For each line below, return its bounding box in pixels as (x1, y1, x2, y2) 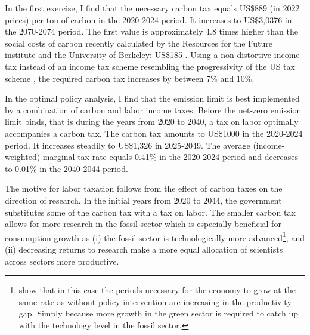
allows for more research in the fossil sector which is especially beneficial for (5, 217, 281, 230)
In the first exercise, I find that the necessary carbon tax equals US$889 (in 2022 (5, 2, 300, 14)
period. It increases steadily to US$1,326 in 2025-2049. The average (5, 139, 250, 151)
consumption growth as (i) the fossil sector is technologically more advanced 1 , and (5, 229, 305, 244)
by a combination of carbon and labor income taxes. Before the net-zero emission (5, 103, 302, 116)
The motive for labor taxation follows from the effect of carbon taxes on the (5, 182, 283, 195)
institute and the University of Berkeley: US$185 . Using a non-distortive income (5, 48, 300, 61)
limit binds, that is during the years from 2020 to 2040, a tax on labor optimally (5, 115, 299, 128)
